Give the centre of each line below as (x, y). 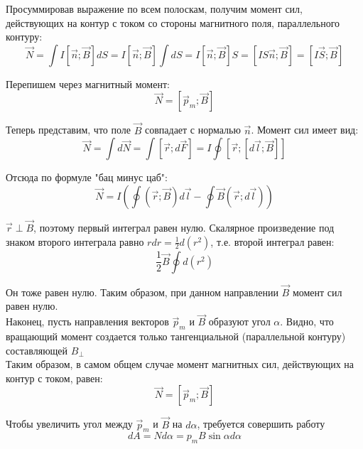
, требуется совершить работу (261, 424)
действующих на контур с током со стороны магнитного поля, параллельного (173, 22)
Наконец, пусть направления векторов (87, 321)
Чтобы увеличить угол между (69, 424)
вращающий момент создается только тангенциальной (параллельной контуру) (176, 336)
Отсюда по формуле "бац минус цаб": (87, 177)
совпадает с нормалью (193, 130)
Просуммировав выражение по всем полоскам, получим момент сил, (154, 9)
